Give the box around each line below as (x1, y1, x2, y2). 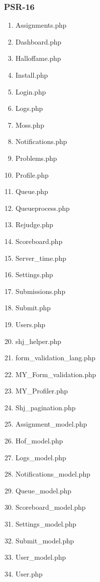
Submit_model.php (15, 535, 74, 545)
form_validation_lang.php (15, 352, 96, 363)
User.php (15, 568, 43, 579)
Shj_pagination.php (15, 402, 75, 412)
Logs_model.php (15, 452, 66, 462)
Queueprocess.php (15, 202, 70, 213)
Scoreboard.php (15, 236, 63, 246)
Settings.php (15, 269, 53, 280)
